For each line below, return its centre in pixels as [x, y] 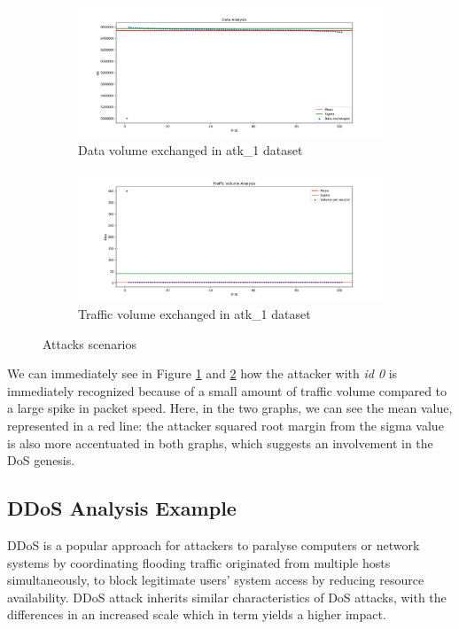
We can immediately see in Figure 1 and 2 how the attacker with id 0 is [202, 373]
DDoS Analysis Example [122, 508]
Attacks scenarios [90, 343]
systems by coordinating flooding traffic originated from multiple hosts [199, 562]
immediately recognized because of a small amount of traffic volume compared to [227, 390]
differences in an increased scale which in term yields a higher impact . [197, 614]
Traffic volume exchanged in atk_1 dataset [194, 314]
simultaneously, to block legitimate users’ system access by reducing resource [216, 580]
